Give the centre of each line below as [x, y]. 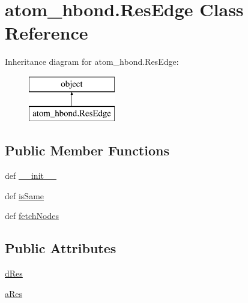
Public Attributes [61, 248]
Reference [47, 33]
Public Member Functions [87, 150]
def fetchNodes [32, 216]
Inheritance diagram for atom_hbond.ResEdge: [92, 61]
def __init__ [31, 175]
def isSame [25, 195]
